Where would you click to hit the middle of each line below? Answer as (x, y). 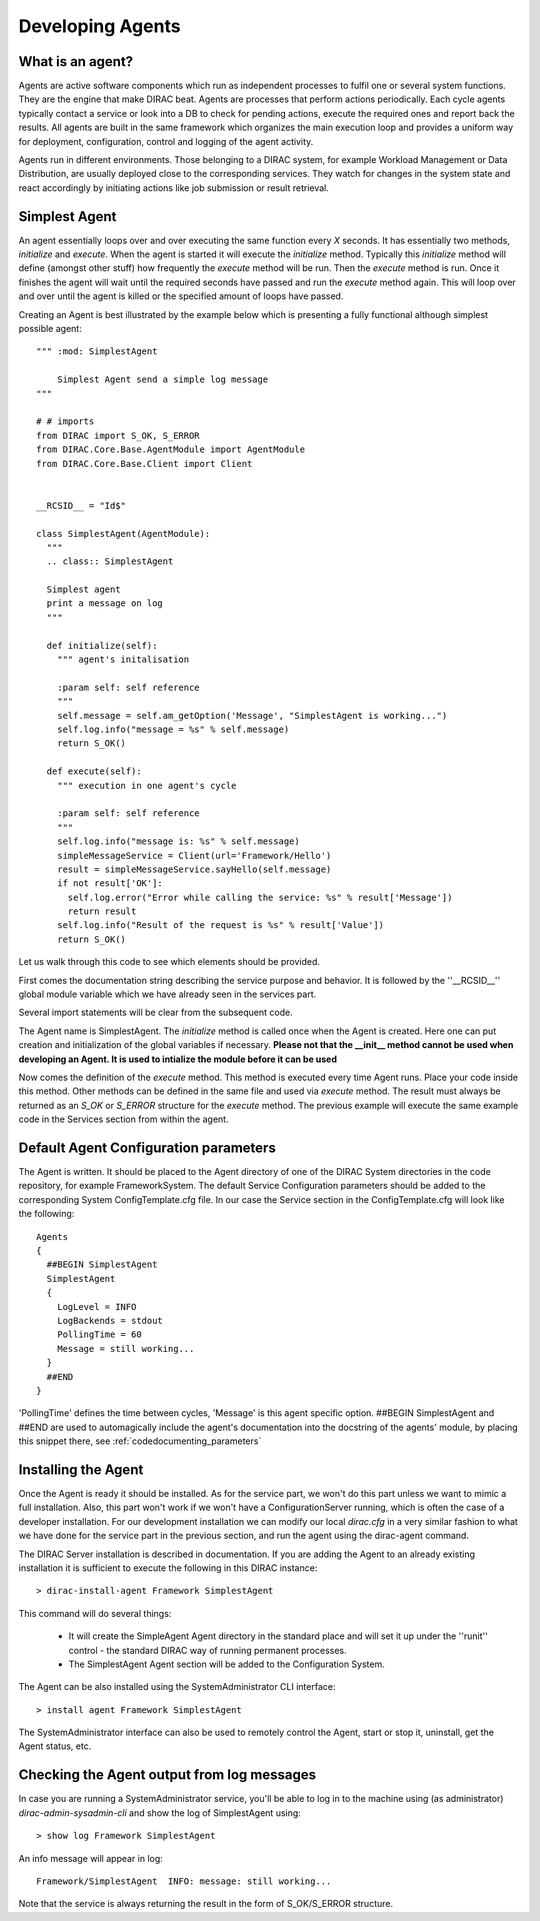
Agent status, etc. (55, 1746)
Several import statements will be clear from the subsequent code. (156, 1012)
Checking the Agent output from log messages (167, 1775)
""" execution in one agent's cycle (146, 785)
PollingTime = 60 (99, 1334)
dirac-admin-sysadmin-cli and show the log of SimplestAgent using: (160, 1812)
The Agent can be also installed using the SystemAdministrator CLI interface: (177, 1687)
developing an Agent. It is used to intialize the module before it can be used (178, 1059)
